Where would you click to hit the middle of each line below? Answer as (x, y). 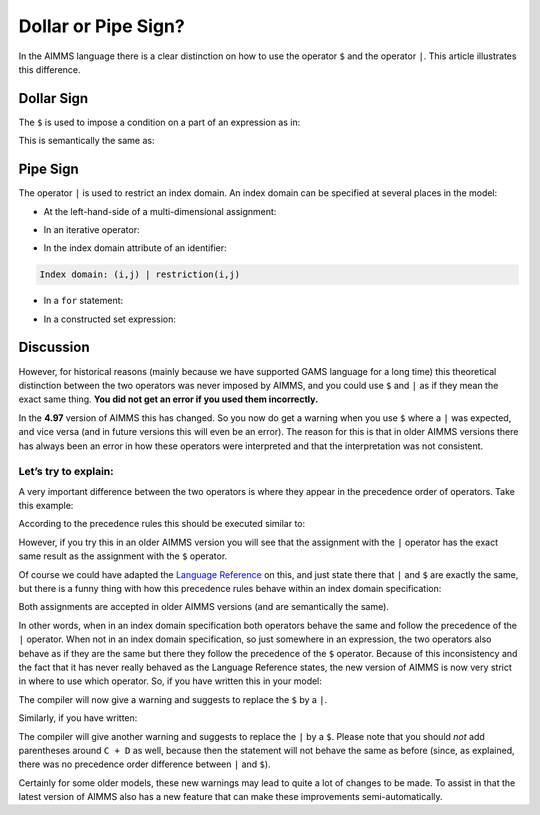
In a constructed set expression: (110, 319)
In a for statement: (83, 301)
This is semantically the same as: (86, 141)
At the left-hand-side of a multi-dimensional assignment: (160, 211)
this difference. (49, 69)
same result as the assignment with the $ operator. (123, 556)
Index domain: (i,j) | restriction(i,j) (139, 274)
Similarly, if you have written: (78, 718)
